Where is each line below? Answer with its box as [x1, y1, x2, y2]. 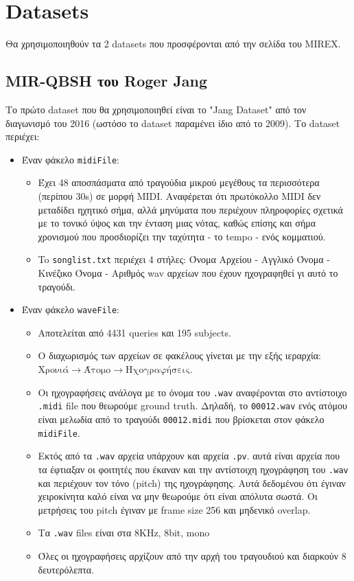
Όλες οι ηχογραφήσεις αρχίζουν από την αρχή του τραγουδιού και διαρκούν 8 [38, 548, 346, 562]
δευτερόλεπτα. [38, 562, 95, 576]
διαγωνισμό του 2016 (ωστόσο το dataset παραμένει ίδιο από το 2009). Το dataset [5, 115, 340, 130]
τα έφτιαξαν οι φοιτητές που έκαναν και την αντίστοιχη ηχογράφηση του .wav [38, 462, 349, 476]
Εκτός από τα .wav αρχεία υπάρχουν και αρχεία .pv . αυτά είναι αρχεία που [38, 448, 340, 463]
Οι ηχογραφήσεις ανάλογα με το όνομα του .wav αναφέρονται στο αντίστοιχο [38, 385, 347, 399]
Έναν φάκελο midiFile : [21, 152, 119, 166]
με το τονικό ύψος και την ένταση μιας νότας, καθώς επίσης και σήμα [38, 216, 316, 230]
